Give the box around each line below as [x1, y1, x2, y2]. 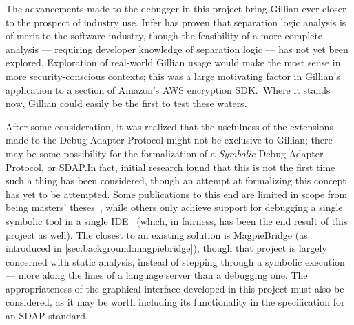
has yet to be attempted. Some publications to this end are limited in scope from [6, 186, 348, 201]
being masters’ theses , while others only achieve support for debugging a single [6, 200, 343, 215]
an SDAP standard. [6, 308, 88, 323]
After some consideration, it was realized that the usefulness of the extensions [6, 119, 333, 133]
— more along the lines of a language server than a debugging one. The [6, 268, 308, 282]
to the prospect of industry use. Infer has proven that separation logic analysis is [6, 14, 346, 29]
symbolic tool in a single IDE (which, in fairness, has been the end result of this [6, 213, 348, 228]
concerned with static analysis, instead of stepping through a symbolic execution [6, 254, 345, 268]
